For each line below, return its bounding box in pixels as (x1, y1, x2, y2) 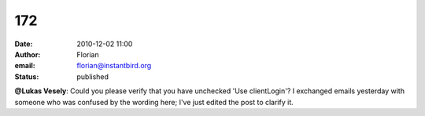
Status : (14, 71, 39, 82)
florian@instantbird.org (76, 61, 152, 71)
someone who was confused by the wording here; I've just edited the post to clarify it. (14, 97, 294, 107)
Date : (14, 39, 33, 49)
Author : (14, 49, 41, 59)
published (76, 71, 109, 82)
